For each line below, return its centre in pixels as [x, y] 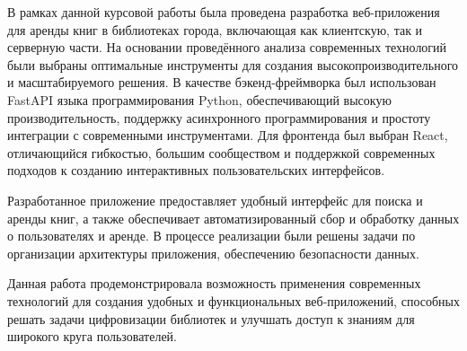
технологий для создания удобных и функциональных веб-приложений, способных [233, 300]
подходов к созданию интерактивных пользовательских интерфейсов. [196, 170]
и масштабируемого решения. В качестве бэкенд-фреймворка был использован [222, 82]
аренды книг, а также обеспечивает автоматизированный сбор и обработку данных [233, 218]
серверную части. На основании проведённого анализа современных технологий [227, 47]
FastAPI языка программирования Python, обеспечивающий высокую [199, 99]
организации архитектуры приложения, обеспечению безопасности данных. [213, 253]
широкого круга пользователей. [92, 336]
